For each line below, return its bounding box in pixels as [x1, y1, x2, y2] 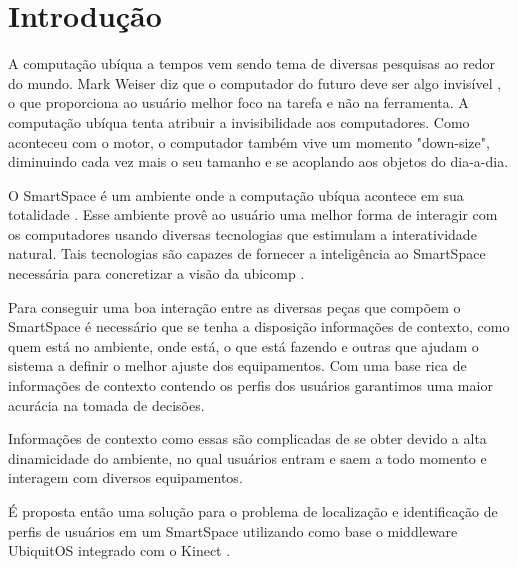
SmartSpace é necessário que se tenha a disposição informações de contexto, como [8, 316, 510, 337]
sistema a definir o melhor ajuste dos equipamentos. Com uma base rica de [8, 355, 467, 376]
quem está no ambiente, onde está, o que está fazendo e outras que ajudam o [8, 335, 479, 356]
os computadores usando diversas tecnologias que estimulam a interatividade [8, 223, 477, 244]
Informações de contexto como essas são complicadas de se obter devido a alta [8, 428, 487, 449]
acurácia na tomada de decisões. [8, 394, 205, 415]
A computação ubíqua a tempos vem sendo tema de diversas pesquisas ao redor [8, 53, 496, 74]
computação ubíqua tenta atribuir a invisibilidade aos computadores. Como [8, 111, 470, 132]
